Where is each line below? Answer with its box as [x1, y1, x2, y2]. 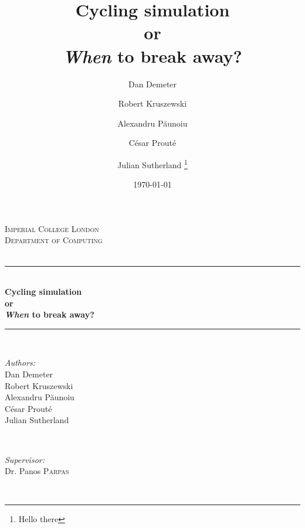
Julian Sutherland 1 [117, 156, 188, 171]
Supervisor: [5, 453, 45, 465]
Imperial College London [5, 222, 99, 234]
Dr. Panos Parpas [5, 465, 69, 477]
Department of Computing [5, 234, 103, 246]
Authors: [5, 356, 36, 369]
